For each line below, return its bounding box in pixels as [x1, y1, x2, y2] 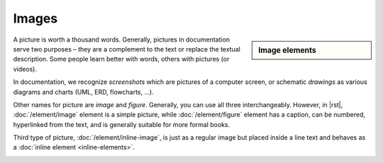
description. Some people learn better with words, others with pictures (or [13, 55, 230, 64]
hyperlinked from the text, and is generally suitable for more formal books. [13, 120, 231, 128]
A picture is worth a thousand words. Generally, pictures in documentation [13, 35, 231, 44]
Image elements [258, 45, 317, 55]
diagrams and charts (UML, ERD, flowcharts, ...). [13, 87, 154, 96]
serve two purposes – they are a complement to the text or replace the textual [13, 44, 240, 53]
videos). [13, 64, 37, 73]
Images [13, 11, 58, 26]
